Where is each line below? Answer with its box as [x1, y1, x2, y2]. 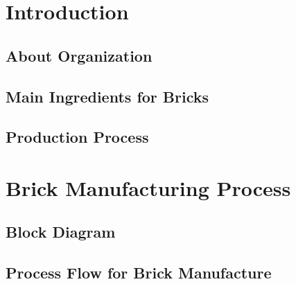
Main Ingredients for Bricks [6, 85, 209, 107]
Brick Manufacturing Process [6, 173, 291, 202]
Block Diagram [6, 221, 116, 242]
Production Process [6, 126, 149, 148]
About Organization [6, 44, 153, 66]
